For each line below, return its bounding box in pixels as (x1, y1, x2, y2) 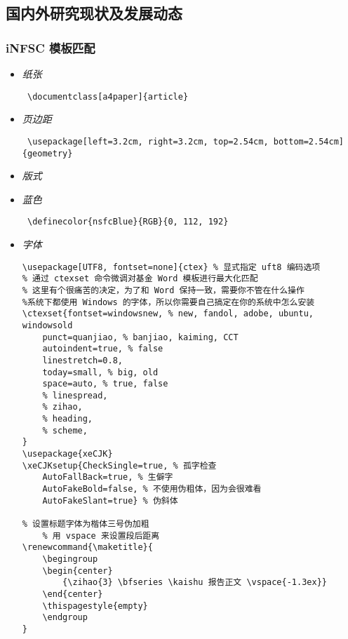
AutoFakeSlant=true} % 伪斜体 (42, 495, 178, 506)
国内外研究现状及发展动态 (6, 2, 182, 24)
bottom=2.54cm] (273, 136, 344, 147)
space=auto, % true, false (42, 379, 168, 389)
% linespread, (42, 390, 108, 401)
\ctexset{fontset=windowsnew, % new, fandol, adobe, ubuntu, (22, 309, 314, 319)
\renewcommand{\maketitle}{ (22, 542, 153, 553)
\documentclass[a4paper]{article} (27, 91, 189, 102)
